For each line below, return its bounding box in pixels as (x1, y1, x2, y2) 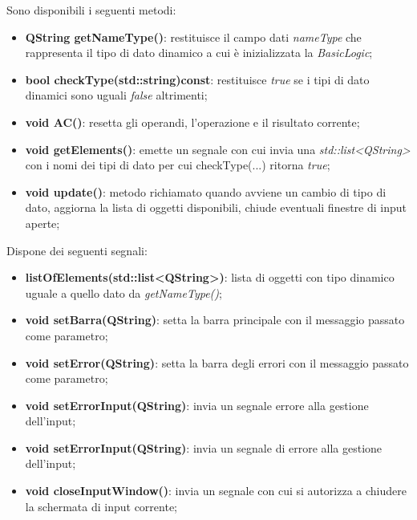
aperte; (25, 214, 60, 231)
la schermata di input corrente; (25, 498, 177, 514)
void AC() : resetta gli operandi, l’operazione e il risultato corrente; (25, 113, 360, 130)
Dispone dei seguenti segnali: (6, 242, 148, 258)
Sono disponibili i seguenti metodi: (6, 2, 176, 18)
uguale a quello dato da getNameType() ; (25, 284, 222, 301)
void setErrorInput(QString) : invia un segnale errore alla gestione (25, 396, 369, 413)
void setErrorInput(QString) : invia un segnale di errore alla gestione (25, 439, 383, 456)
